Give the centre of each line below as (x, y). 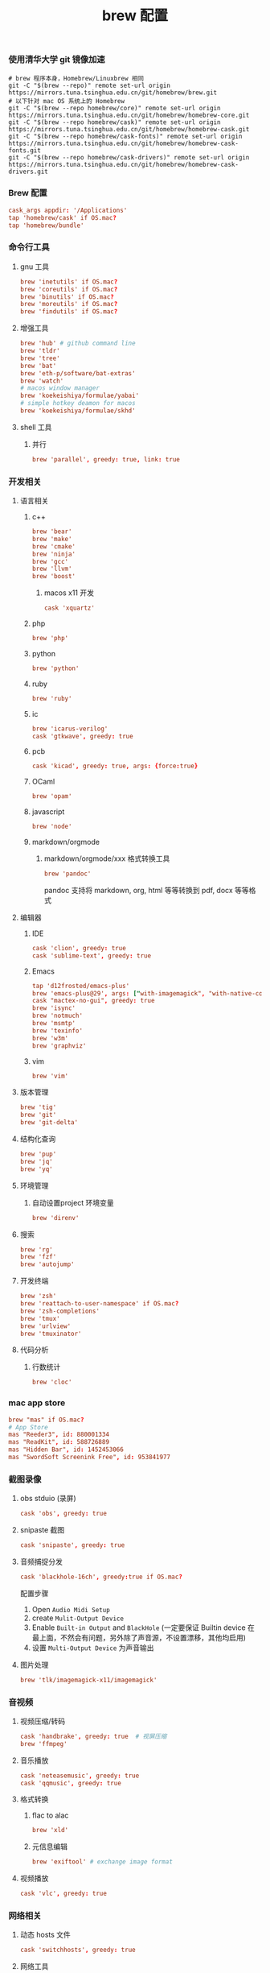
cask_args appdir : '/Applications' (68, 210)
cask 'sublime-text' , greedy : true (91, 955)
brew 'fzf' (38, 1257)
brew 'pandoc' (67, 874)
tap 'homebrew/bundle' (46, 225)
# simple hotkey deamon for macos (78, 403)
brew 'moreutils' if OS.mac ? (69, 304)
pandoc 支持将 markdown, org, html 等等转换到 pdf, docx (138, 890)
